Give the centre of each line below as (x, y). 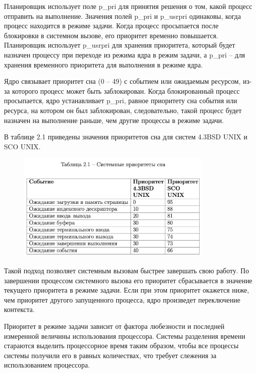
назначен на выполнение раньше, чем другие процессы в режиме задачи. (114, 120)
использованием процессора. (47, 365)
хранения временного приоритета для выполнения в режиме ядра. (103, 64)
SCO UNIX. (22, 146)
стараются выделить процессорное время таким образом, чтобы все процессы (121, 345)
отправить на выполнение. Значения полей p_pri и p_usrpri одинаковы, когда (123, 16)
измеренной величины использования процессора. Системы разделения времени (125, 336)
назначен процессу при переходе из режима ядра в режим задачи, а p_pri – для (125, 54)
